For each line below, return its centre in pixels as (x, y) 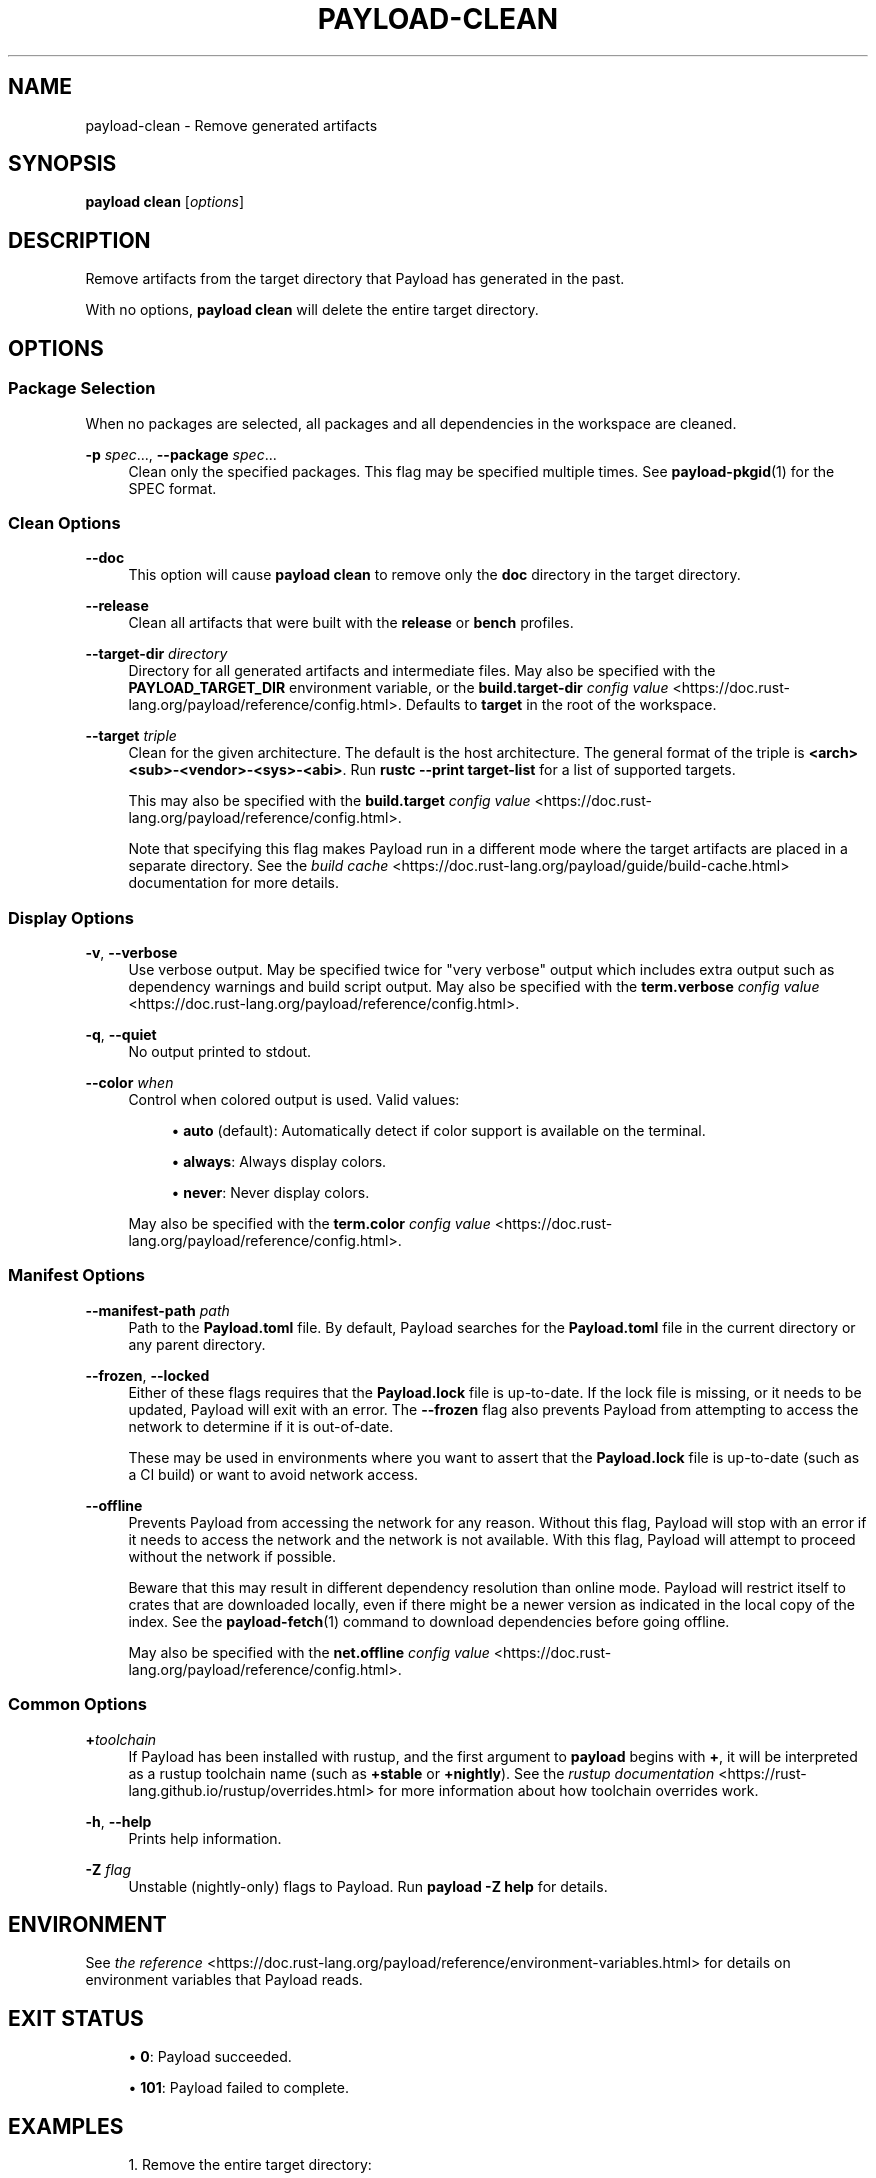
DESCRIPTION (79, 240)
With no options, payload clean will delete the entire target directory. (312, 310)
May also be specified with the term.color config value (309, 1223)
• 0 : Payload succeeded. (210, 2057)
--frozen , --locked (147, 1375)
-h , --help (118, 1821)
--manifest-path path (157, 1310)
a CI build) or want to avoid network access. (273, 1474)
